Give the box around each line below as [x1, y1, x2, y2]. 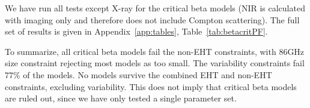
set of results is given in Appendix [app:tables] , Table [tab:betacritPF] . [5, 25, 268, 38]
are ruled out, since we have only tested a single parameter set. [5, 92, 237, 104]
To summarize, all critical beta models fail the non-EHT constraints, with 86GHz [5, 45, 305, 57]
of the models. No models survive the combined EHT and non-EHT [23, 68, 272, 81]
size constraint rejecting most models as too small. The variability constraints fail [5, 57, 305, 69]
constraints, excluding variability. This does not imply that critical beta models [5, 80, 297, 92]
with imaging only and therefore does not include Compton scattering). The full [5, 13, 300, 26]
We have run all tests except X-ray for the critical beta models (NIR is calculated [5, 2, 305, 14]
